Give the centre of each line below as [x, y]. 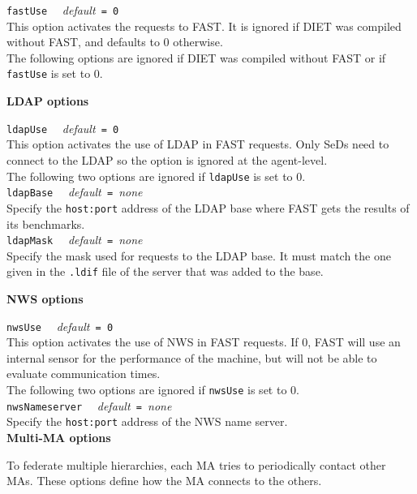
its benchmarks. [46, 223]
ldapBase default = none [75, 192]
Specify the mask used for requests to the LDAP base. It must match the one [199, 255]
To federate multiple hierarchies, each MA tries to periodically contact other [196, 464]
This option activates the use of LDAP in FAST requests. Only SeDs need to [198, 144]
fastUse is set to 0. [55, 73]
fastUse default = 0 [63, 10]
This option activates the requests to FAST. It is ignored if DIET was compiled [204, 26]
